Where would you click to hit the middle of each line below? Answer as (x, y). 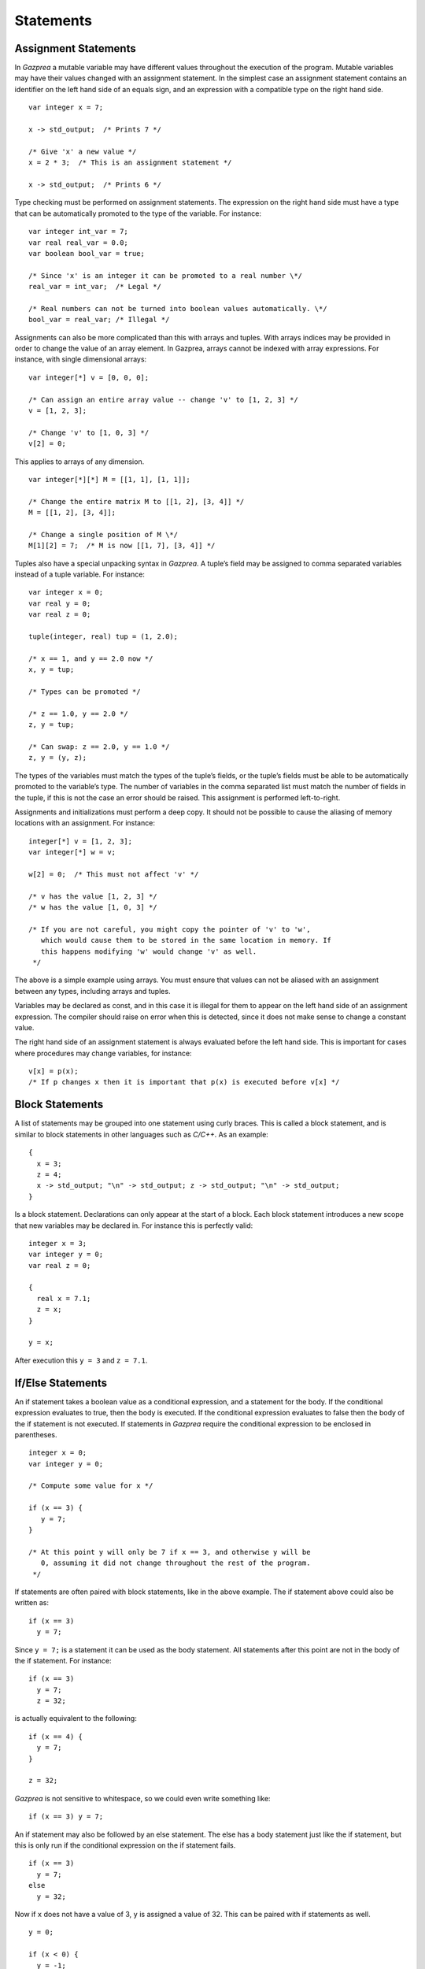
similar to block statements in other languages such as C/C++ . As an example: (142, 1134)
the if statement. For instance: (63, 1660)
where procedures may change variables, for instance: (103, 1053)
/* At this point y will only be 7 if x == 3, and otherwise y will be (170, 1552)
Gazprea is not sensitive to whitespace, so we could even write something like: (142, 1798)
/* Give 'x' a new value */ (83, 151)
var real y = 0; (60, 603)
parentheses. (36, 1434)
